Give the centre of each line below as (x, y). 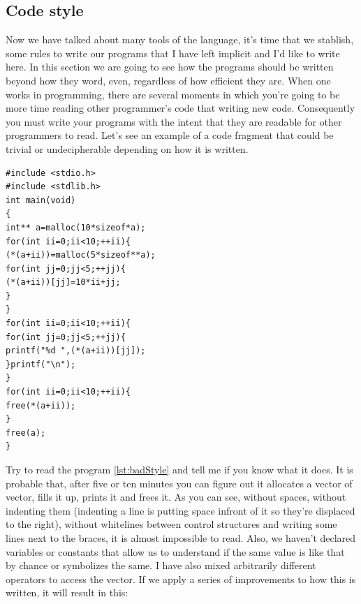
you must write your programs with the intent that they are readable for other (174, 121)
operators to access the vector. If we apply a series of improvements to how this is (181, 579)
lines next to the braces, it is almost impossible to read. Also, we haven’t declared (181, 537)
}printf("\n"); (41, 364)
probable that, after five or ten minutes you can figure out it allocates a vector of (179, 483)
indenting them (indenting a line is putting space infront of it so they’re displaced (180, 510)
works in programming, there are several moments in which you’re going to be (173, 94)
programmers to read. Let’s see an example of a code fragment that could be (170, 135)
